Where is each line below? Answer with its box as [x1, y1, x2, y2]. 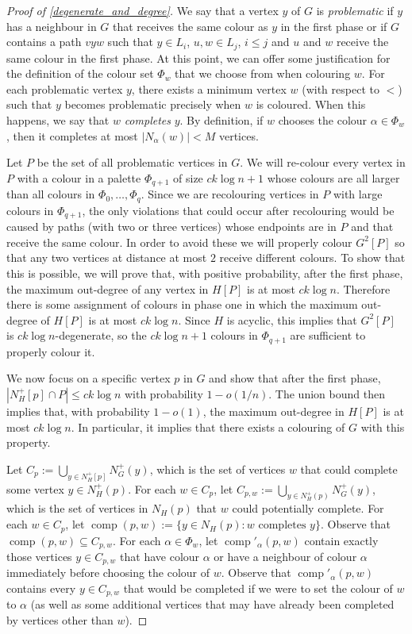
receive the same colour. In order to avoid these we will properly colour [6, 233, 352, 250]
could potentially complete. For [232, 500, 384, 517]
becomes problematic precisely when [64, 96, 241, 113]
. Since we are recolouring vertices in [141, 186, 319, 202]
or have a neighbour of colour [214, 548, 357, 564]
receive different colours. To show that [219, 249, 406, 266]
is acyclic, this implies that [226, 311, 357, 328]
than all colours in [6, 186, 95, 202]
